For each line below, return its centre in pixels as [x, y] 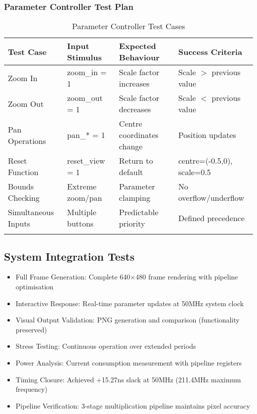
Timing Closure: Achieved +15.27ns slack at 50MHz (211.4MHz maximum [128, 379]
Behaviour [139, 57]
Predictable [139, 212]
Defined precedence [211, 218]
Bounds [21, 186]
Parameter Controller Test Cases [128, 26]
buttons [80, 224]
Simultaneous [31, 212]
